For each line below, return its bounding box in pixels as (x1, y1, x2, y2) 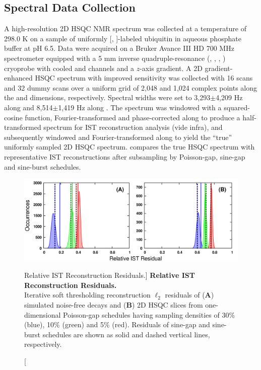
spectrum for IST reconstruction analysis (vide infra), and (43, 122, 223, 132)
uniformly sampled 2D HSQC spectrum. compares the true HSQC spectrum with (4, 141, 255, 152)
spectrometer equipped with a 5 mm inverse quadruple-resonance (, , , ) (4, 52, 226, 63)
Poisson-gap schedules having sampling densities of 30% (63, 309, 235, 320)
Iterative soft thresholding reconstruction (24, 289, 151, 300)
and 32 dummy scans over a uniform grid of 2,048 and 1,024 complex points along (4, 82, 257, 93)
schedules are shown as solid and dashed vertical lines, (42, 329, 210, 339)
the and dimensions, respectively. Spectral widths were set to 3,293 (4, 92, 211, 103)
